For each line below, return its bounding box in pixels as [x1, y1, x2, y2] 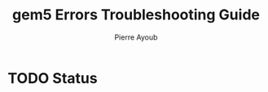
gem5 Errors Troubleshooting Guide [12, 6, 260, 24]
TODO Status [7, 69, 99, 87]
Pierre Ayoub [114, 32, 158, 42]
